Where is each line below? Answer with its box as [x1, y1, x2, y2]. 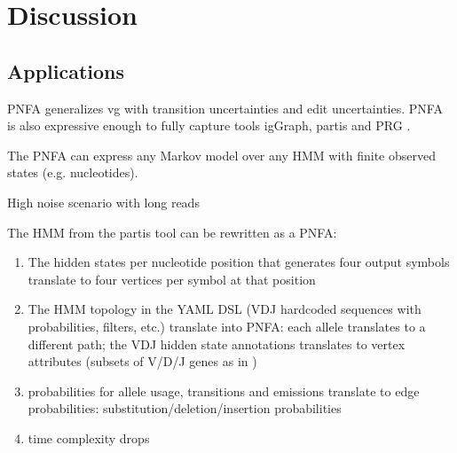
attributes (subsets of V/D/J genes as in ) [28, 352, 257, 371]
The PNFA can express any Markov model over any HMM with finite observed [7, 145, 436, 164]
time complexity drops [28, 428, 150, 447]
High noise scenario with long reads [7, 192, 200, 211]
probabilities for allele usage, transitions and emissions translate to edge [28, 381, 420, 400]
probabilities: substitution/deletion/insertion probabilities [28, 399, 342, 418]
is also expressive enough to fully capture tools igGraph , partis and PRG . [7, 116, 411, 135]
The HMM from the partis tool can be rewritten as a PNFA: [7, 223, 337, 241]
